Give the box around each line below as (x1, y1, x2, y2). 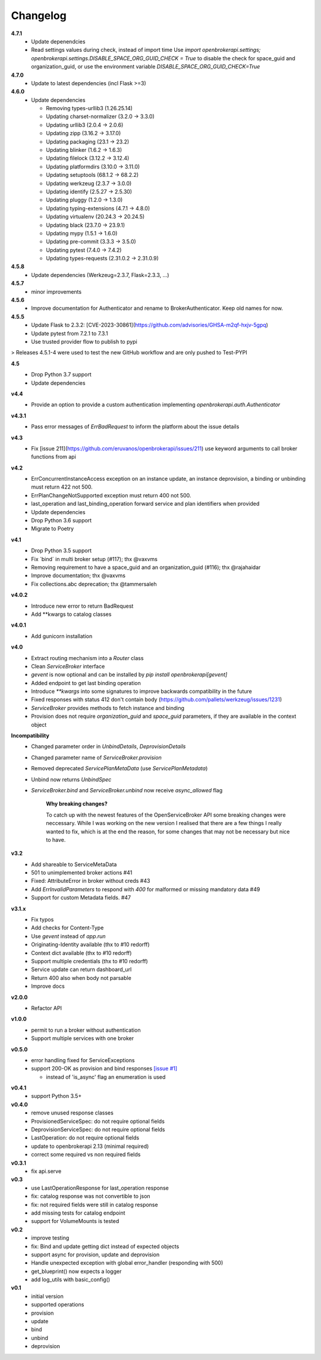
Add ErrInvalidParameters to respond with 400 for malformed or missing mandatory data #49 (31, 885, 260, 893)
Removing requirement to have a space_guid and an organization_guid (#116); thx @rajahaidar (31, 564, 261, 571)
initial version (31, 1293, 64, 1300)
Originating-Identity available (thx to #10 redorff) (31, 941, 150, 948)
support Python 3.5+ (31, 1093, 82, 1100)
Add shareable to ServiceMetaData (31, 861, 117, 868)
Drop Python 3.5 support (31, 547, 92, 554)
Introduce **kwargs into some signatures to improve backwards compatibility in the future (31, 688, 252, 695)
